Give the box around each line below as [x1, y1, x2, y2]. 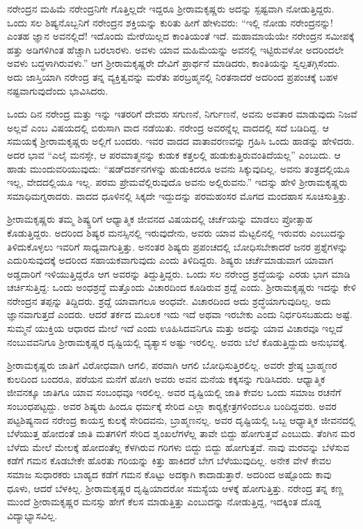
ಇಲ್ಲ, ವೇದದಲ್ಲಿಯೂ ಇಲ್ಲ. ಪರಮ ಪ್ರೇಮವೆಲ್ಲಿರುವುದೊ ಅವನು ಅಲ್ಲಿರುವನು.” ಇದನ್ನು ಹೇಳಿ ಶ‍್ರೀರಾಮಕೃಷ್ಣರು [7, 175, 348, 189]
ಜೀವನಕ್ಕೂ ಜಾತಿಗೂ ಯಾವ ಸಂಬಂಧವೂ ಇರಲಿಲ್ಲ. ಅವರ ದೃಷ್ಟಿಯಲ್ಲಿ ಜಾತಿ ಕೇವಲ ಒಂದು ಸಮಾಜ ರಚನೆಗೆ [7, 385, 341, 400]
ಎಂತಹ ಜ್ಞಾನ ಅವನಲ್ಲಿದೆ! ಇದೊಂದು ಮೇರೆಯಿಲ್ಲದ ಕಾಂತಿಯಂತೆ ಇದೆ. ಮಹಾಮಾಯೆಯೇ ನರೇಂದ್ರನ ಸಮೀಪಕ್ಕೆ [7, 29, 355, 43]
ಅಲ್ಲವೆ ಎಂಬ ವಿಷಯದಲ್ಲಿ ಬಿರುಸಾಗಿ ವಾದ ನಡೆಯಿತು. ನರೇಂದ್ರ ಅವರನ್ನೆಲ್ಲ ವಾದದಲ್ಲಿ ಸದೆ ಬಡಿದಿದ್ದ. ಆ [7, 120, 330, 134]
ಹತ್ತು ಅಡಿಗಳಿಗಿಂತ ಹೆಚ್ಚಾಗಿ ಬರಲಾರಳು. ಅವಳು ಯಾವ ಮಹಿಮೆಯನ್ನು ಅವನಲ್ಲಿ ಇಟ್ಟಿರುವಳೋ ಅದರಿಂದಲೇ [7, 42, 344, 56]
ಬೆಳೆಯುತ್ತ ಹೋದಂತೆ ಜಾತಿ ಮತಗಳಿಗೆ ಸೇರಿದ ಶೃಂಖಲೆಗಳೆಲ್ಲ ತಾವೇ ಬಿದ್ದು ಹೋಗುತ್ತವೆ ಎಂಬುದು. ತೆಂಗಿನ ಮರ [7, 426, 355, 441]
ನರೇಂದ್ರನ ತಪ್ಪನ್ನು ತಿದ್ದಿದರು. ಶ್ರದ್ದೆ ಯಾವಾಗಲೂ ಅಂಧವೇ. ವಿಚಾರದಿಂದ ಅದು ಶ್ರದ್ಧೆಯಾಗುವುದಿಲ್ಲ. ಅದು [7, 293, 331, 308]
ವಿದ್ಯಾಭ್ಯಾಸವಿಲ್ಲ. [7, 507, 58, 522]
